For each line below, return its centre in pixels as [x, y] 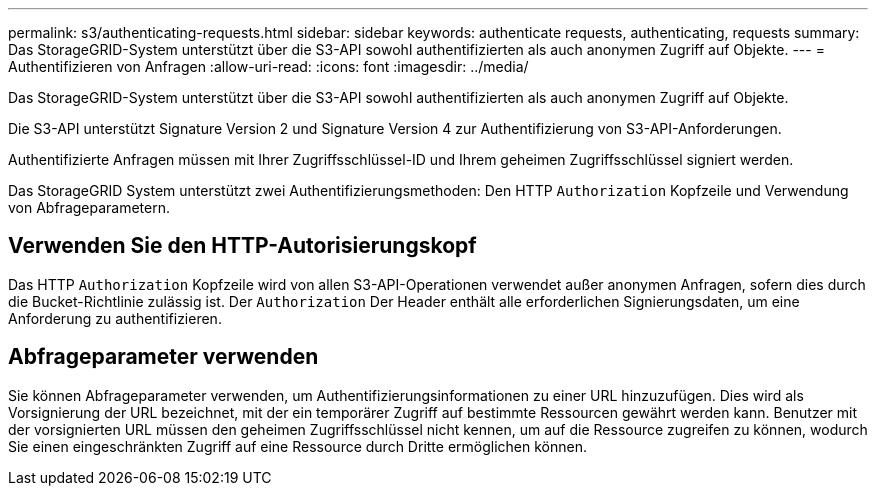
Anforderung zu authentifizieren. [115, 318]
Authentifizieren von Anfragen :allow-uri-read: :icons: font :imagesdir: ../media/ [268, 66]
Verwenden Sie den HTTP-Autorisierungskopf [242, 246]
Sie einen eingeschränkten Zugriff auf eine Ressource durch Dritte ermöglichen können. [297, 446]
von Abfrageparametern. [89, 207]
